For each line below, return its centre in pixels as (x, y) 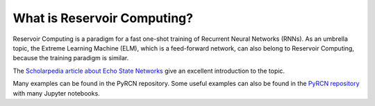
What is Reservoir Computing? (103, 18)
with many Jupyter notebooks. (56, 93)
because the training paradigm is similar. (71, 58)
